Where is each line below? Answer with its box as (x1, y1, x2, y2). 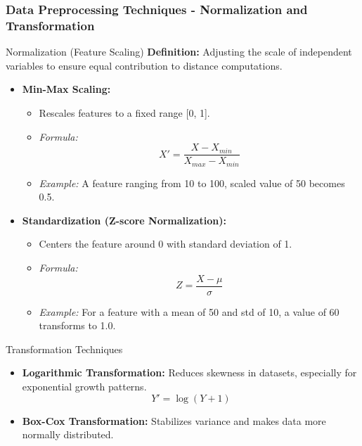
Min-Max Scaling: (22, 82, 111, 96)
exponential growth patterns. (22, 379, 147, 394)
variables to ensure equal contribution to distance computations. (6, 58, 283, 72)
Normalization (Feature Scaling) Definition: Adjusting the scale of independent (6, 44, 352, 59)
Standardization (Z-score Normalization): (22, 212, 226, 227)
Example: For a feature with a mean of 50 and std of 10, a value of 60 (39, 304, 340, 319)
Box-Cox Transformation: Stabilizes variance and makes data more (22, 413, 326, 428)
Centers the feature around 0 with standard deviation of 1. (39, 236, 292, 251)
